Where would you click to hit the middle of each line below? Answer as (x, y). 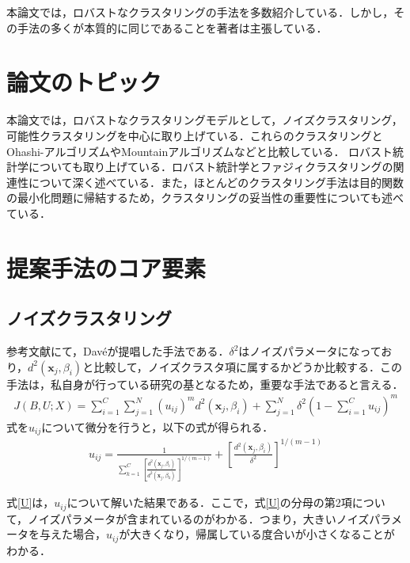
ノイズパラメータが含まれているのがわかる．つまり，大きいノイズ (199, 518)
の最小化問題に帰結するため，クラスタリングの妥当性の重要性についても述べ (205, 198)
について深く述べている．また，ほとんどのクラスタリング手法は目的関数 (216, 182)
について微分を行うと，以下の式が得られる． (158, 426)
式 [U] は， (30, 502)
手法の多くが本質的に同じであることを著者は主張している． (172, 27)
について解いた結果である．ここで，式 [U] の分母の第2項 (209, 502)
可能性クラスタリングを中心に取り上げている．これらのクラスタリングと (195, 135)
